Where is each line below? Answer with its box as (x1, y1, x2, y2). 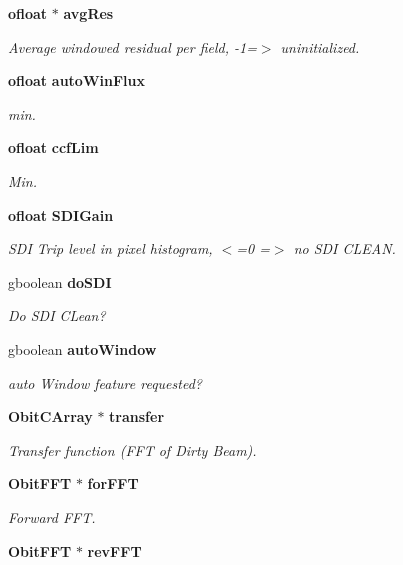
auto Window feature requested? (8, 372, 202, 393)
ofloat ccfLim (8, 137, 99, 158)
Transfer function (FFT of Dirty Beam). (8, 439, 257, 460)
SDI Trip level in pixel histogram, (8, 238, 213, 259)
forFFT (87, 473, 139, 494)
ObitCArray (8, 406, 93, 427)
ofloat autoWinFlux (8, 70, 145, 91)
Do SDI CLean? (8, 305, 106, 326)
